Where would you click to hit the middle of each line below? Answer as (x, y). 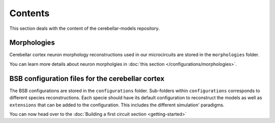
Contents (30, 13)
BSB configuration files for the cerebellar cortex (87, 78)
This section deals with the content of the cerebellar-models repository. (85, 28)
